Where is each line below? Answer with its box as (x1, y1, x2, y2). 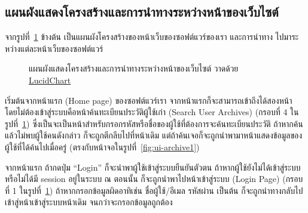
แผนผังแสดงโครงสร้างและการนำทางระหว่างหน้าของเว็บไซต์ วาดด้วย (29, 62, 239, 75)
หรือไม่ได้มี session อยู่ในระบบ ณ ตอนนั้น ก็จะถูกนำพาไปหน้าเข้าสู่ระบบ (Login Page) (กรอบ (5, 172, 303, 185)
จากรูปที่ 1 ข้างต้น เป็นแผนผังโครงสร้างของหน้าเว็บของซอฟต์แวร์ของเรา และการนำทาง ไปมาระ (5, 30, 299, 43)
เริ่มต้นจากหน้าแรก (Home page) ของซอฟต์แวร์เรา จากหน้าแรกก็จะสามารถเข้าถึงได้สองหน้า (5, 94, 292, 106)
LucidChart (29, 73, 71, 86)
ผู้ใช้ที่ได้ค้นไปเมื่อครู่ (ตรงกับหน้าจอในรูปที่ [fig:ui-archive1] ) (5, 140, 200, 153)
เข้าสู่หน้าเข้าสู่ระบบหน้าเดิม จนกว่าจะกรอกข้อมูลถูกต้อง (5, 196, 173, 208)
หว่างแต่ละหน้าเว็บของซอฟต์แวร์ (5, 42, 103, 54)
